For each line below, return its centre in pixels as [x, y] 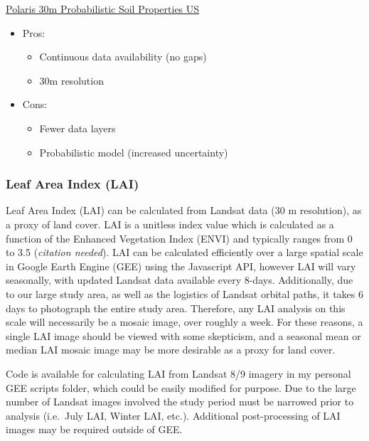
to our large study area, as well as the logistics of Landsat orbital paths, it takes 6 [184, 293]
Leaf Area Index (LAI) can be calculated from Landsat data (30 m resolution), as [184, 210]
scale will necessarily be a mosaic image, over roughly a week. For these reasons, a [184, 322]
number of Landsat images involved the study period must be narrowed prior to [180, 402]
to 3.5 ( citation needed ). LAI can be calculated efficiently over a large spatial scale [184, 252]
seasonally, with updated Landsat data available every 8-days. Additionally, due [180, 280]
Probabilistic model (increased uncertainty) [134, 152]
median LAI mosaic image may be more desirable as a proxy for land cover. [171, 350]
